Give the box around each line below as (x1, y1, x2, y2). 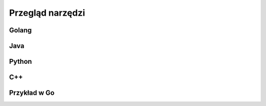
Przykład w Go (9, 89, 55, 97)
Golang (9, 26, 32, 34)
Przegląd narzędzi (9, 7, 86, 18)
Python (9, 57, 32, 66)
